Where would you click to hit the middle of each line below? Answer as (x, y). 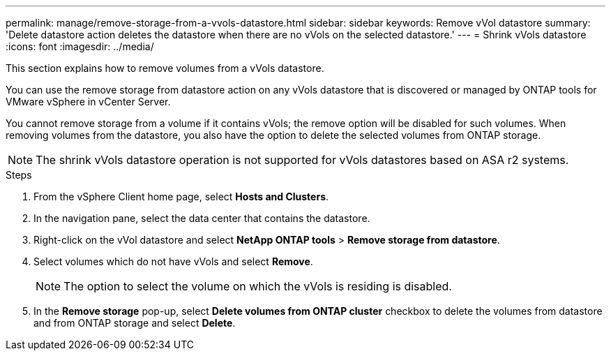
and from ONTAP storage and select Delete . (135, 323)
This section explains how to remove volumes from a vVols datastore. (165, 68)
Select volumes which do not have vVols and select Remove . (173, 261)
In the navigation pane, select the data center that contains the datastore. (202, 218)
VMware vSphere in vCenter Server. (88, 102)
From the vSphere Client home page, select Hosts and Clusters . (181, 196)
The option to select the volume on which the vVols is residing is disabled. (258, 286)
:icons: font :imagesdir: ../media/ (80, 46)
